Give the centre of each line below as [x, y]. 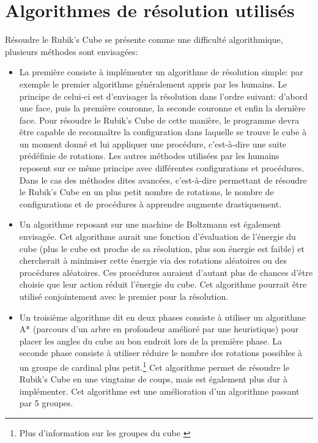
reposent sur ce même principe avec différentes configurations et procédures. [162, 168]
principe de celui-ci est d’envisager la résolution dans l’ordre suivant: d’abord [164, 96]
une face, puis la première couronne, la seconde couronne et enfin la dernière [162, 108]
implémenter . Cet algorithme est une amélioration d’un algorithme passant [159, 391]
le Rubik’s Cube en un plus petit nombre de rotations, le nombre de [146, 192]
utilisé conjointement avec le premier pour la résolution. [124, 296]
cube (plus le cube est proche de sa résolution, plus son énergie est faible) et [162, 248]
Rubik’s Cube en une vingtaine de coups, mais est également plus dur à [153, 379]
